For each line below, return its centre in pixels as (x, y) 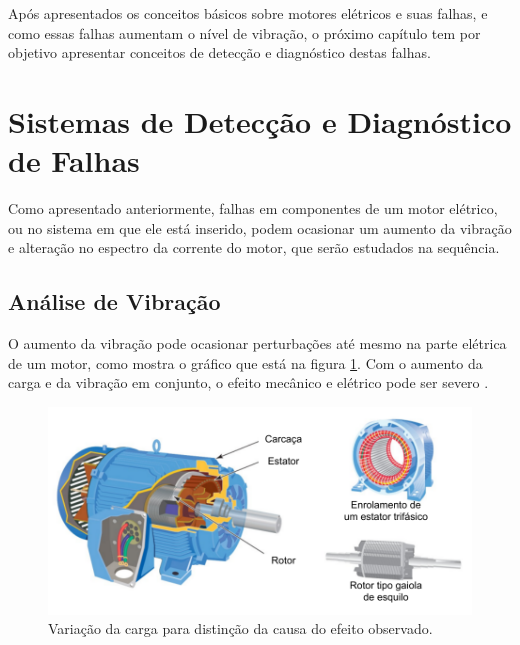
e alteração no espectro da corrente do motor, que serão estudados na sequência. (254, 247)
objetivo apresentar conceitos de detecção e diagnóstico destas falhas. (219, 52)
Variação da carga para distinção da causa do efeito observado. (240, 628)
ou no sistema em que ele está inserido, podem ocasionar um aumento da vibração (260, 227)
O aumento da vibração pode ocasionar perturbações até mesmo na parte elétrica (257, 343)
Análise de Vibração (114, 301)
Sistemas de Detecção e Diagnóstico (260, 120)
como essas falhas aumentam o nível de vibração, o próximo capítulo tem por (244, 32)
